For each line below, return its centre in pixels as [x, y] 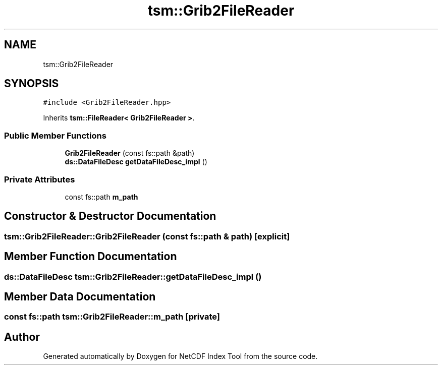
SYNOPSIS [32, 84]
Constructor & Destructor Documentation [110, 216]
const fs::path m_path [101, 197]
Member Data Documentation [80, 297]
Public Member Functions [55, 135]
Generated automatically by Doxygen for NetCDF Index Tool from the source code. [180, 356]
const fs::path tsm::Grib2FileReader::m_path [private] [112, 317]
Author [22, 337]
